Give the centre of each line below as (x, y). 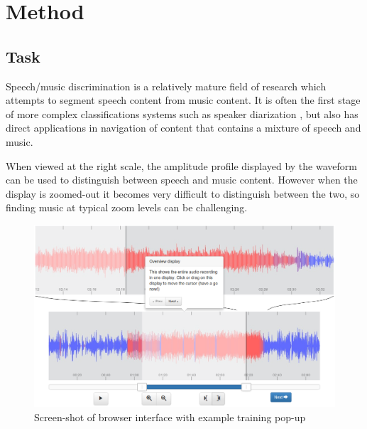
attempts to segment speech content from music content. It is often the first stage (183, 100)
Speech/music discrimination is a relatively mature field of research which (166, 86)
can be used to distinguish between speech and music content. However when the (182, 180)
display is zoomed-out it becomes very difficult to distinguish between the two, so (183, 193)
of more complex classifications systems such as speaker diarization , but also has (182, 113)
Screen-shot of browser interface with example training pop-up (170, 417)
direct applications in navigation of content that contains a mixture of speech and (183, 128)
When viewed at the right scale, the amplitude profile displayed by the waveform (181, 165)
